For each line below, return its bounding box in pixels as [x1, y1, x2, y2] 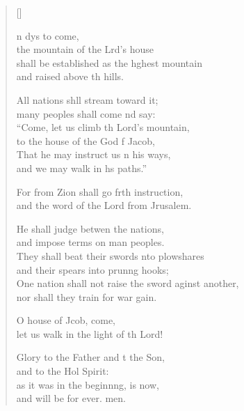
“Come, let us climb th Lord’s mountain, [16, 120, 190, 134]
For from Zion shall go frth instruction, [16, 184, 184, 199]
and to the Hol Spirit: [16, 364, 109, 378]
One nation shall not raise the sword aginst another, [16, 276, 239, 290]
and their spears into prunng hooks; [16, 262, 169, 277]
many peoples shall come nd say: [16, 106, 156, 121]
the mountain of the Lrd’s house [16, 42, 154, 56]
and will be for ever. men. [16, 391, 126, 405]
